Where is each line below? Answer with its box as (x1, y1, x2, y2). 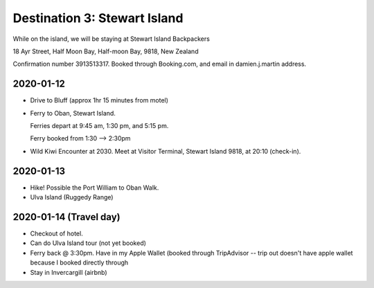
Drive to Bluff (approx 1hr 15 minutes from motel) (30, 96, 169, 105)
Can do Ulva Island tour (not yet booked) (30, 239, 147, 247)
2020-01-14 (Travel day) (12, 211, 121, 223)
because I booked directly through (30, 258, 129, 267)
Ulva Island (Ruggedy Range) (30, 193, 114, 201)
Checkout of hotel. (30, 229, 83, 237)
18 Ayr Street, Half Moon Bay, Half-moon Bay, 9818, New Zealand (12, 47, 199, 55)
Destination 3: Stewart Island (12, 10, 184, 26)
